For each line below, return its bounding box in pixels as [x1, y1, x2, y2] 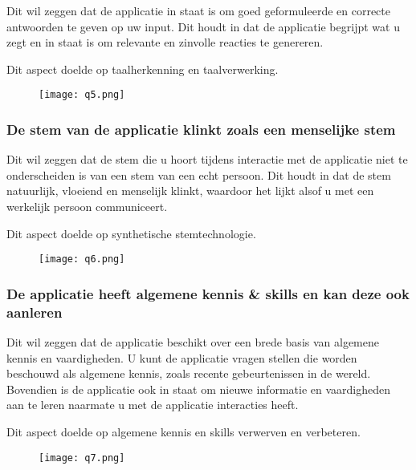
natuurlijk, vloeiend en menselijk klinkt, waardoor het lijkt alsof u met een [6, 182, 374, 199]
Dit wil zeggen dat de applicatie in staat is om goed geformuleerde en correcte [6, 2, 391, 18]
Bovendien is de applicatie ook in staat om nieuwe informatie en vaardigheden [6, 380, 390, 397]
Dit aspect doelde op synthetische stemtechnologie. [6, 225, 256, 241]
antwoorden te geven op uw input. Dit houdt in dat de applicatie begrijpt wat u [6, 18, 400, 34]
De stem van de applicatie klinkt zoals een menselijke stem [6, 119, 396, 139]
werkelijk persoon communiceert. [6, 198, 168, 215]
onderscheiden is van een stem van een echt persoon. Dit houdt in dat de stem [6, 166, 391, 183]
